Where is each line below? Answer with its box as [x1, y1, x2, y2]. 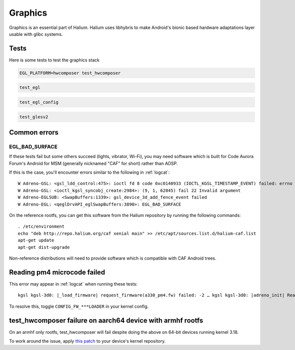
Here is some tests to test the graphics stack [9, 57, 100, 63]
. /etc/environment [18, 224, 65, 229]
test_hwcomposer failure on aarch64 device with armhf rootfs [9, 316, 204, 324]
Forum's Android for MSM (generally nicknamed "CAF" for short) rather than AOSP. [9, 160, 178, 166]
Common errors [9, 128, 59, 136]
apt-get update [18, 238, 55, 243]
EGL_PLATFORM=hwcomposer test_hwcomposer [19, 70, 121, 76]
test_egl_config [19, 99, 59, 105]
